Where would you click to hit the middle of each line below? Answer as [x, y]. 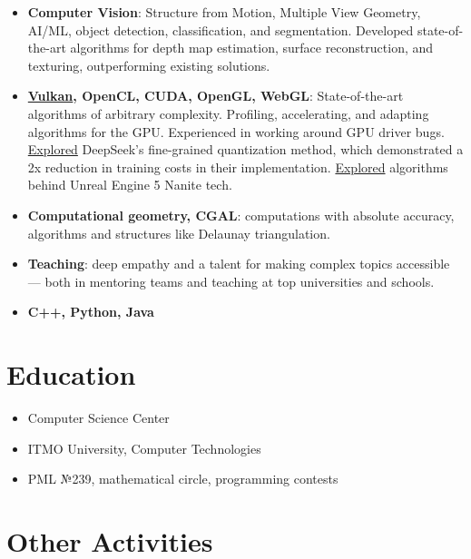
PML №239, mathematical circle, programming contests [183, 479]
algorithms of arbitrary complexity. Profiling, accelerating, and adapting [228, 113]
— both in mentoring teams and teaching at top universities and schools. [231, 281]
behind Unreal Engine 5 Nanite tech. [130, 185]
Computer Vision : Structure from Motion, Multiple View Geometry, [224, 12]
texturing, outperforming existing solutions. [149, 65]
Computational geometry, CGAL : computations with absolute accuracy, [241, 215]
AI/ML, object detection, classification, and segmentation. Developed [221, 29]
